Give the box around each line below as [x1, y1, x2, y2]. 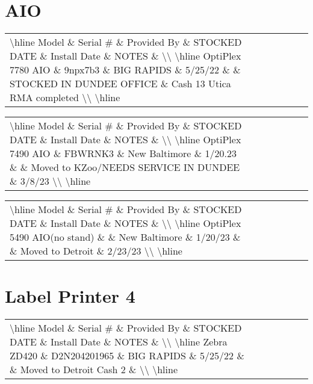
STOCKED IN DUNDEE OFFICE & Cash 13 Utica [10, 76, 231, 91]
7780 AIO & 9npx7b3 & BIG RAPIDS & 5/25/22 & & [10, 63, 241, 77]
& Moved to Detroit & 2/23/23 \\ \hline [10, 244, 182, 258]
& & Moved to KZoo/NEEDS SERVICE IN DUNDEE [10, 160, 240, 175]
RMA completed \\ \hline [10, 90, 120, 105]
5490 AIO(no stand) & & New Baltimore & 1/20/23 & [10, 230, 241, 244]
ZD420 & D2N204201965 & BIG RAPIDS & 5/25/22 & [10, 348, 244, 363]
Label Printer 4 [5, 283, 135, 308]
